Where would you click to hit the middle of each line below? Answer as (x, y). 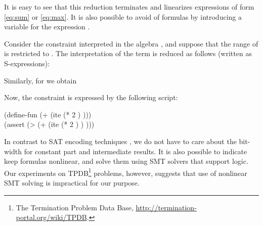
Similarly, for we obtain (40, 80)
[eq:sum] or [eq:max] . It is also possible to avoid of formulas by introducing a (123, 16)
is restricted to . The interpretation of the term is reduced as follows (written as (128, 53)
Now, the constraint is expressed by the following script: (91, 97)
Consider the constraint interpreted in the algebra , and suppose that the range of (131, 43)
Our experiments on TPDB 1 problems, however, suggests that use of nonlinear (126, 172)
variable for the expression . (47, 27)
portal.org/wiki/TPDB (51, 217)
